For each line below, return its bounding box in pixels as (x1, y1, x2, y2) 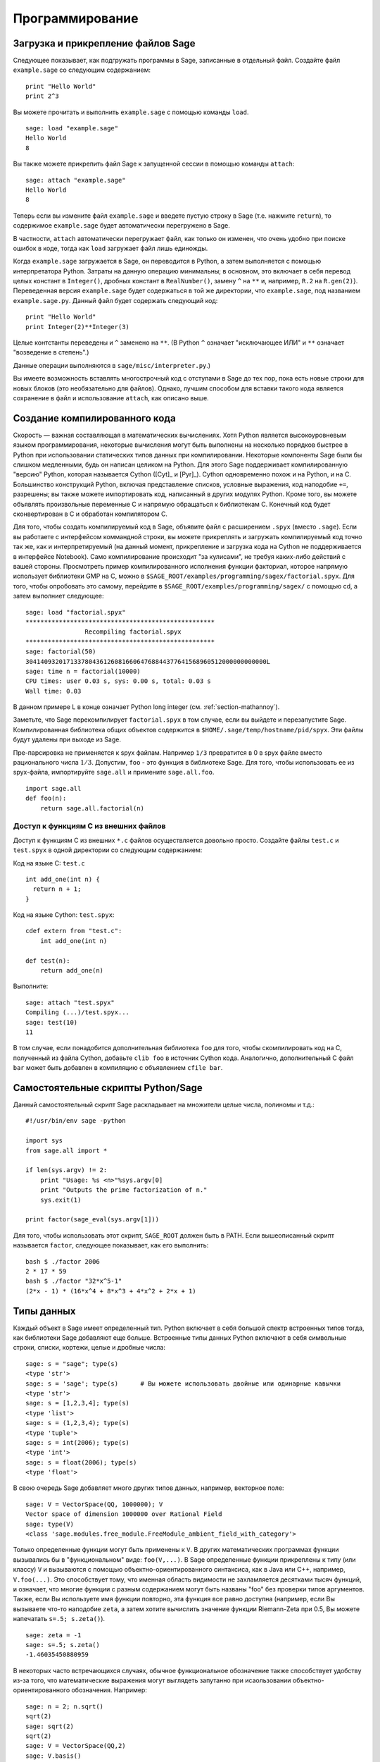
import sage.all (25, 784, 82, 792)
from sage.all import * (25, 1146, 108, 1154)
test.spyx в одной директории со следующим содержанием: (13, 846, 203, 854)
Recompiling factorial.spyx (84, 628, 182, 636)
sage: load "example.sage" (25, 124, 119, 133)
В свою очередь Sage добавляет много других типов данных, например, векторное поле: (13, 1484, 284, 1492)
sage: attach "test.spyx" (25, 998, 115, 1006)
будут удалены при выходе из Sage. (13, 735, 121, 744)
